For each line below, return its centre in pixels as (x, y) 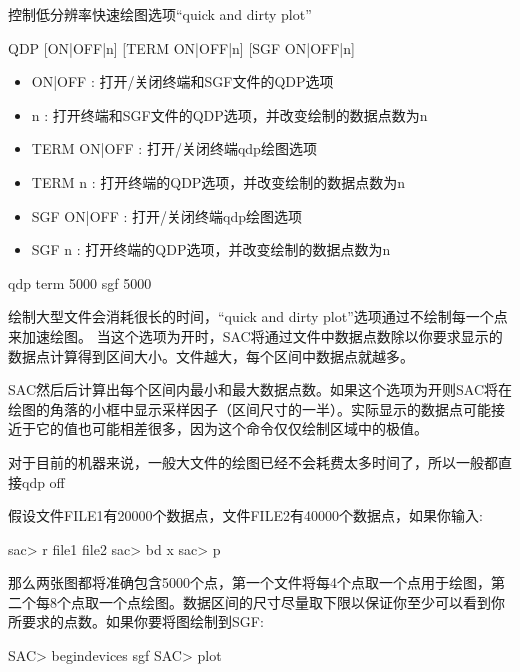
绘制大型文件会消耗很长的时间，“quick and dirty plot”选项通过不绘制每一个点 (258, 316)
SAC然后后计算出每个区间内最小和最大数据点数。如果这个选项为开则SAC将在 (260, 389)
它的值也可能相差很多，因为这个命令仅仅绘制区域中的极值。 (231, 428)
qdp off (43, 481)
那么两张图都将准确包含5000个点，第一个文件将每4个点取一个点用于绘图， (249, 582)
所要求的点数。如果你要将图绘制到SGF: (136, 621)
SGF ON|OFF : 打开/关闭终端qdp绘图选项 (167, 215)
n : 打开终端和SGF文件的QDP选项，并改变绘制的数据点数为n (229, 114)
